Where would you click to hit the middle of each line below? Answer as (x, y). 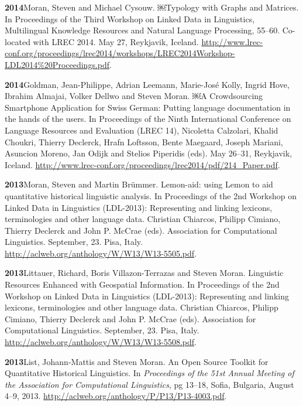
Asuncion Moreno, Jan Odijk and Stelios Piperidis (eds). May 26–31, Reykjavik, (149, 153)
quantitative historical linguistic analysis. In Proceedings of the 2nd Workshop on (151, 195)
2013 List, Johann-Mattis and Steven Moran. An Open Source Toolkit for (137, 361)
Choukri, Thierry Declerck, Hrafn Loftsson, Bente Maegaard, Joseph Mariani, (144, 141)
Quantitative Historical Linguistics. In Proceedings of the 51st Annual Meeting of (149, 373)
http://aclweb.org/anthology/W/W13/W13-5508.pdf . (101, 342)
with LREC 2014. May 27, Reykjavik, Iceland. (116, 41)
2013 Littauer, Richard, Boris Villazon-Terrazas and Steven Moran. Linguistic (144, 273)
